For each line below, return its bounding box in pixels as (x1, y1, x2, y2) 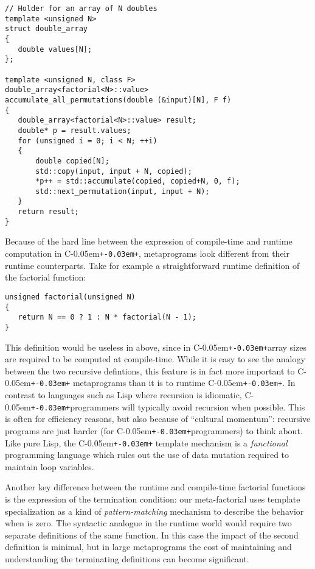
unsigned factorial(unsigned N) (5, 292, 136, 301)
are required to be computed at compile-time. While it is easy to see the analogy (5, 352, 305, 365)
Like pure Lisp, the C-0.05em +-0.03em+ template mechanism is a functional (5, 436, 288, 449)
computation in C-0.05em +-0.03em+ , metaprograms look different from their (5, 247, 289, 260)
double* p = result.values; (18, 126, 131, 135)
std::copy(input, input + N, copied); (35, 166, 192, 176)
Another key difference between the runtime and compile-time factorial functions (5, 481, 306, 493)
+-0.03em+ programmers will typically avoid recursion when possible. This (30, 400, 305, 413)
